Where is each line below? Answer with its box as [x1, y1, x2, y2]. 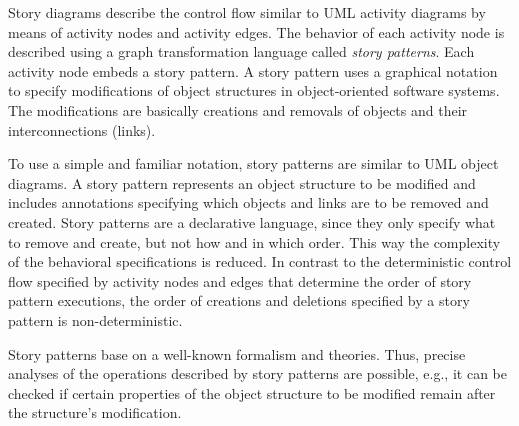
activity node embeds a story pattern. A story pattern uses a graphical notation [8, 60, 498, 81]
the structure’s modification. [8, 402, 182, 423]
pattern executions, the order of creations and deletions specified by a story [8, 290, 470, 311]
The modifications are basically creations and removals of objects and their [8, 99, 468, 120]
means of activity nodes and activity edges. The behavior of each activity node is [8, 21, 505, 42]
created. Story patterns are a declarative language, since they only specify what [8, 211, 496, 232]
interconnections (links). [8, 119, 156, 140]
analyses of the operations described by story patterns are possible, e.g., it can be [8, 363, 507, 384]
